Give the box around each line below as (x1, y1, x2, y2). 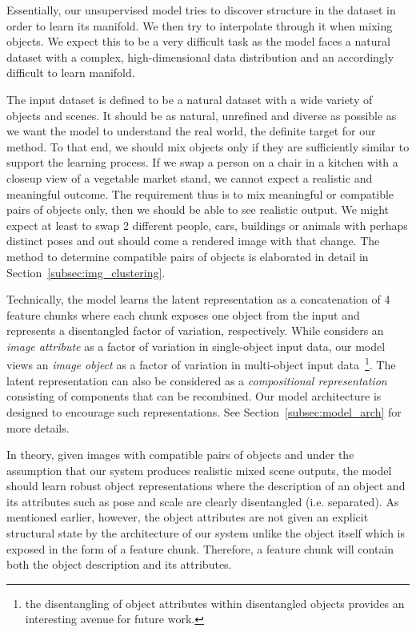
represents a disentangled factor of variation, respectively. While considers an (6, 322, 384, 339)
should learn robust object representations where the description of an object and (6, 477, 406, 494)
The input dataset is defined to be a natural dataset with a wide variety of (6, 91, 373, 107)
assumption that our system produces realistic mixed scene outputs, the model (6, 461, 392, 478)
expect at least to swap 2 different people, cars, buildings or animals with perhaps (6, 216, 408, 233)
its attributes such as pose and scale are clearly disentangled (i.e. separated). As (6, 493, 399, 509)
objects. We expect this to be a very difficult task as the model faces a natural (6, 33, 390, 50)
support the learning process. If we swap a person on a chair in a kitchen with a (6, 154, 398, 171)
